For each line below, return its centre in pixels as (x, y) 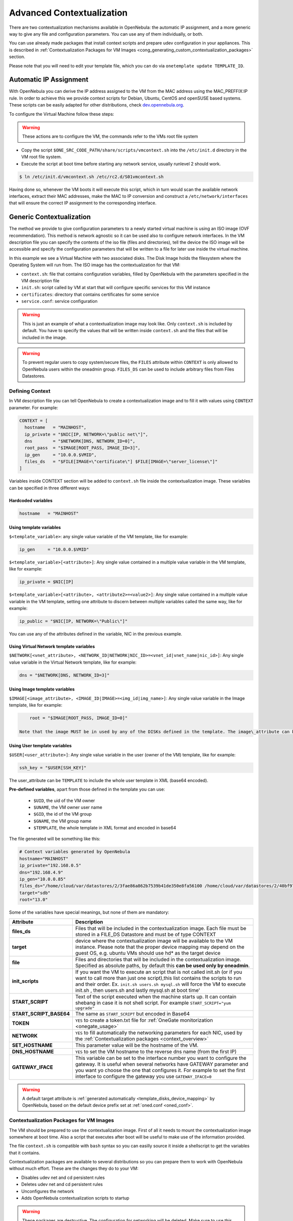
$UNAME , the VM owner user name (68, 807)
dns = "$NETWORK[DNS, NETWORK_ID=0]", (80, 441)
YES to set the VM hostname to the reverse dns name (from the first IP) (156, 1052)
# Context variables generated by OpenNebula (75, 852)
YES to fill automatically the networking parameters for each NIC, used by (159, 1032)
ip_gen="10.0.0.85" (42, 879)
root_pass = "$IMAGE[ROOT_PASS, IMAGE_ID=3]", (83, 448)
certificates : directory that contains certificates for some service (90, 294)
